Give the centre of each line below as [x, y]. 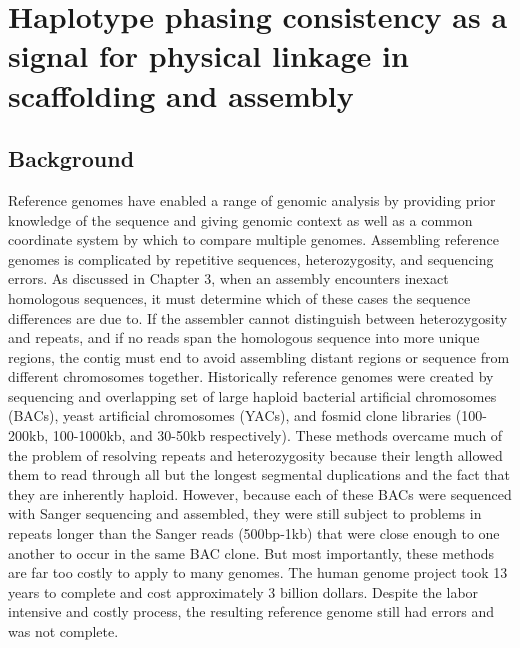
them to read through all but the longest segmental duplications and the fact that [259, 474]
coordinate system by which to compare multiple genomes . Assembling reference [253, 239]
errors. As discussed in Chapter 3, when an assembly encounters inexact [228, 278]
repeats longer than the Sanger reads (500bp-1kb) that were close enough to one [254, 533]
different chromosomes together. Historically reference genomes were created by [251, 376]
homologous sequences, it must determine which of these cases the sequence [239, 297]
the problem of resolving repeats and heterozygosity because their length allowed [255, 454]
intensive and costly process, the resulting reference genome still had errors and [251, 611]
